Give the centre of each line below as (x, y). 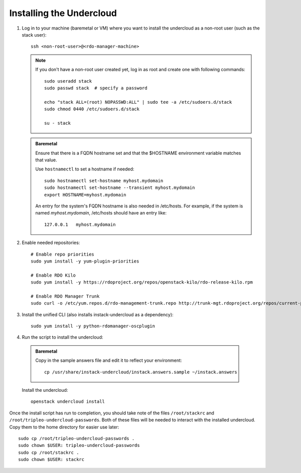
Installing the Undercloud (63, 13)
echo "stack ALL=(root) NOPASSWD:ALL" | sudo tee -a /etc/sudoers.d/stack (138, 102)
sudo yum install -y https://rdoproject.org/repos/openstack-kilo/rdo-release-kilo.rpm (142, 282)
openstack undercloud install (68, 402)
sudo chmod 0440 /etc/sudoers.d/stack (92, 109)
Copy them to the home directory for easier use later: (64, 427)
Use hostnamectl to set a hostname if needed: (85, 169)
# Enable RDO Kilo (53, 275)
